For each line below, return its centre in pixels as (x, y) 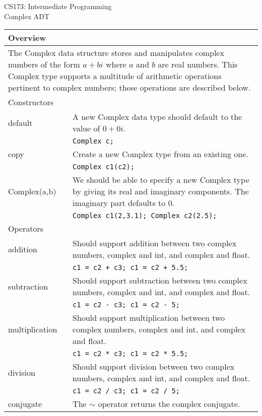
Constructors (31, 102)
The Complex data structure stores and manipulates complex (116, 53)
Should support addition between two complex (155, 243)
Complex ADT (27, 16)
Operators (26, 229)
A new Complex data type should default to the (157, 117)
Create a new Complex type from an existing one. (160, 154)
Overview (27, 38)
